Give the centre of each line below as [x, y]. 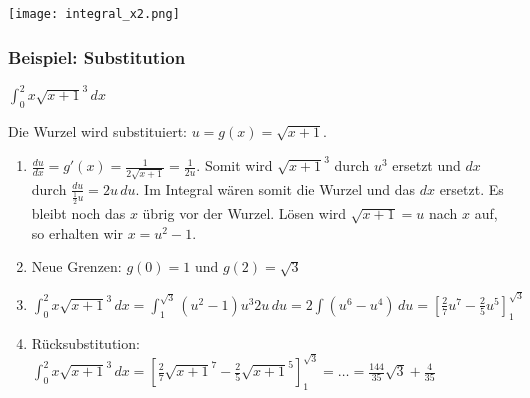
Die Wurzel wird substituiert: [97, 131]
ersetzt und [426, 165]
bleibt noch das [78, 213]
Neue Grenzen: [76, 266]
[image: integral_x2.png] [94, 14]
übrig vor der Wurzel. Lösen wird [244, 213]
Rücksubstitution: [85, 342]
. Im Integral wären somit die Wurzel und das [275, 188]
